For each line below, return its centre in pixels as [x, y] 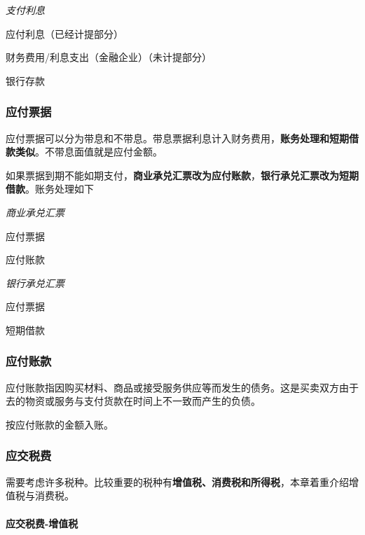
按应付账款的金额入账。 [60, 424]
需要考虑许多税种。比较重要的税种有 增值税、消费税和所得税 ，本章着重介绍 [177, 481]
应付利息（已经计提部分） [64, 33]
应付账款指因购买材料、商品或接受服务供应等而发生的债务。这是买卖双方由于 [182, 387]
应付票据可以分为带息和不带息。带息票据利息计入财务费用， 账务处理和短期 [177, 138]
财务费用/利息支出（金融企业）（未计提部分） [109, 57]
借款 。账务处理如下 [50, 189]
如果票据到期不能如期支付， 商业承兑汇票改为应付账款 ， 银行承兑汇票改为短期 [182, 175]
